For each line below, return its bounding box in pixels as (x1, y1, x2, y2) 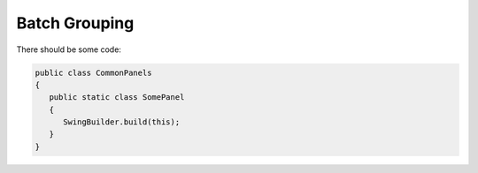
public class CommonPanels (35, 67, 152, 78)
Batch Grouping (16, 13, 135, 33)
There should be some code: (16, 44, 121, 55)
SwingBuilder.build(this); (63, 117, 181, 127)
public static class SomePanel (49, 93, 185, 102)
